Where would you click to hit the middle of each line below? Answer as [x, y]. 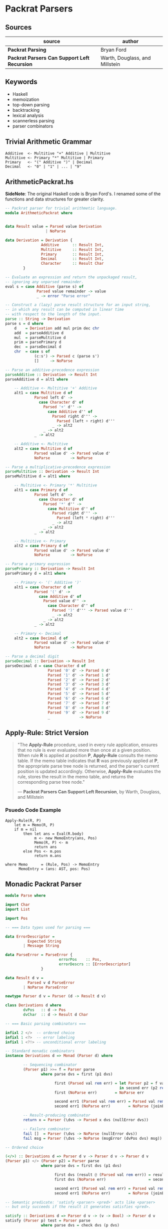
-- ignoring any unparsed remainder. [44, 282]
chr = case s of [32, 352]
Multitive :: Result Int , [72, 249]
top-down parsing [31, 105]
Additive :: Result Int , [72, 245]
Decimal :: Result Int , [72, 259]
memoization [26, 99]
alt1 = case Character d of [43, 587]
